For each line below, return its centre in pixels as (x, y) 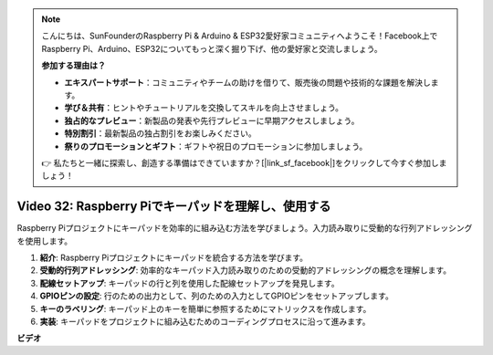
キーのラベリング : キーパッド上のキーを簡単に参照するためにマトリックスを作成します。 (205, 308)
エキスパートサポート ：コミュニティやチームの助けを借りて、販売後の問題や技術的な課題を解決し (247, 82)
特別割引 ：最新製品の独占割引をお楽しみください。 (160, 133)
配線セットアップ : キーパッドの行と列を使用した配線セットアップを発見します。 (189, 283)
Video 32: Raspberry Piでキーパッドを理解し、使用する (174, 207)
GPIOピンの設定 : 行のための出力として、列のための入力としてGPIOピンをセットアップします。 (217, 296)
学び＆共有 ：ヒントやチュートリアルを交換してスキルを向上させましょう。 (204, 108)
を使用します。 (45, 241)
